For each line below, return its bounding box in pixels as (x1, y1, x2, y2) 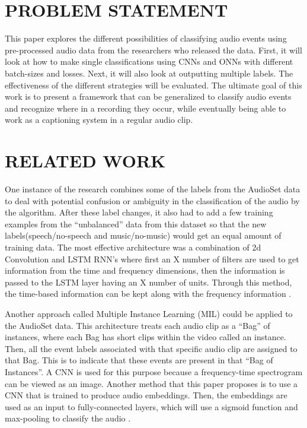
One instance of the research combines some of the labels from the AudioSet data (5, 183, 300, 195)
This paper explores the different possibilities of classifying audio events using (5, 32, 287, 45)
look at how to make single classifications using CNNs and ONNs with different (5, 55, 293, 68)
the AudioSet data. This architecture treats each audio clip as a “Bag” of (5, 319, 270, 331)
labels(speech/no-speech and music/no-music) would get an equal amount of (5, 229, 282, 242)
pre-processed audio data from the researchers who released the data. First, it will (5, 43, 302, 56)
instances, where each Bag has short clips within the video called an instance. (5, 331, 286, 343)
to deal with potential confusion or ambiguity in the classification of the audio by (5, 194, 300, 207)
